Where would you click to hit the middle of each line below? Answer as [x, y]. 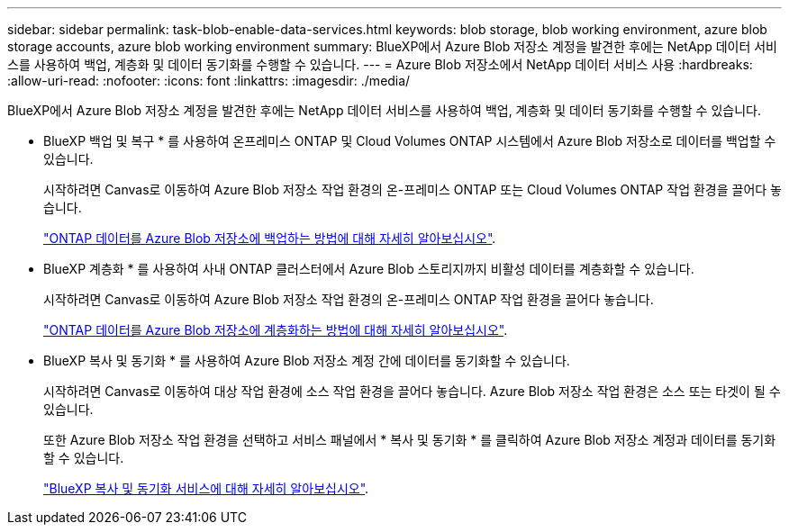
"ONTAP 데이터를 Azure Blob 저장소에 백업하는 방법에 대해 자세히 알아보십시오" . [270, 238]
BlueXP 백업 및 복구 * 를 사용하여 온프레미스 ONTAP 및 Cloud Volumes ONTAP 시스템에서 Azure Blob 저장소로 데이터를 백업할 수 [410, 141]
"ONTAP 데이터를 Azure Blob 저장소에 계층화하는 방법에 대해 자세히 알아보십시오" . [276, 330]
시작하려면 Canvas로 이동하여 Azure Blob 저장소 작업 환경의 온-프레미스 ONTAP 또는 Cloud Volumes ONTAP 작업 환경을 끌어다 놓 [413, 189]
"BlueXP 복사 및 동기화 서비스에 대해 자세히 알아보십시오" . [206, 488]
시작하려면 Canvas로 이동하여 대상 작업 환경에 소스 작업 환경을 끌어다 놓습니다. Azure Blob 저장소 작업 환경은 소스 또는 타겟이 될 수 [412, 391]
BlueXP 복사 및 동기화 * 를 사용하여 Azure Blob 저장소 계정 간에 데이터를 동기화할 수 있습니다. [307, 361]
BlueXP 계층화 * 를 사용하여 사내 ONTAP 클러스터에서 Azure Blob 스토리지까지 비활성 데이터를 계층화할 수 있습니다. [369, 269]
